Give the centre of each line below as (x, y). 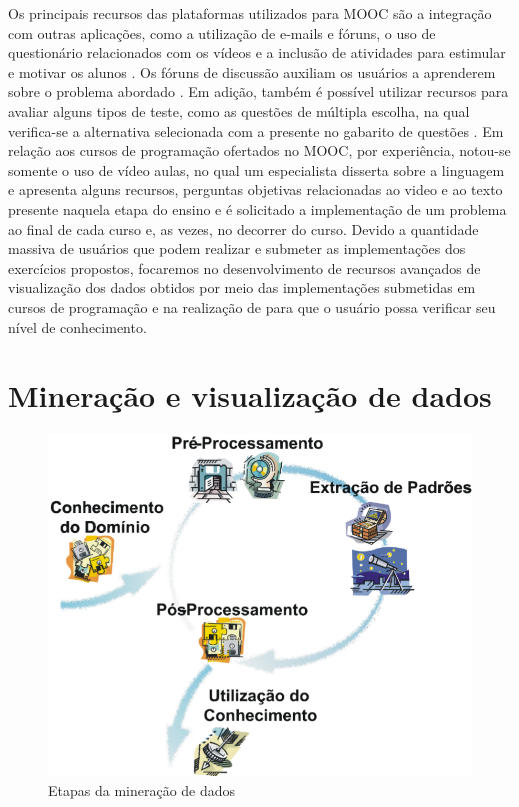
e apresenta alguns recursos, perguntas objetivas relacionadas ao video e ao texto (255, 189)
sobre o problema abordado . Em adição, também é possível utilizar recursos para (258, 91)
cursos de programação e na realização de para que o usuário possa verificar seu (252, 306)
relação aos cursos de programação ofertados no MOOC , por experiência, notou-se (259, 150)
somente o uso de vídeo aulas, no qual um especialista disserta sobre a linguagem (256, 169)
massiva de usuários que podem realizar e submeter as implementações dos (237, 248)
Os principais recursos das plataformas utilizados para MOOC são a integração (250, 13)
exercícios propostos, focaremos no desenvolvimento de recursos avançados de (244, 267)
